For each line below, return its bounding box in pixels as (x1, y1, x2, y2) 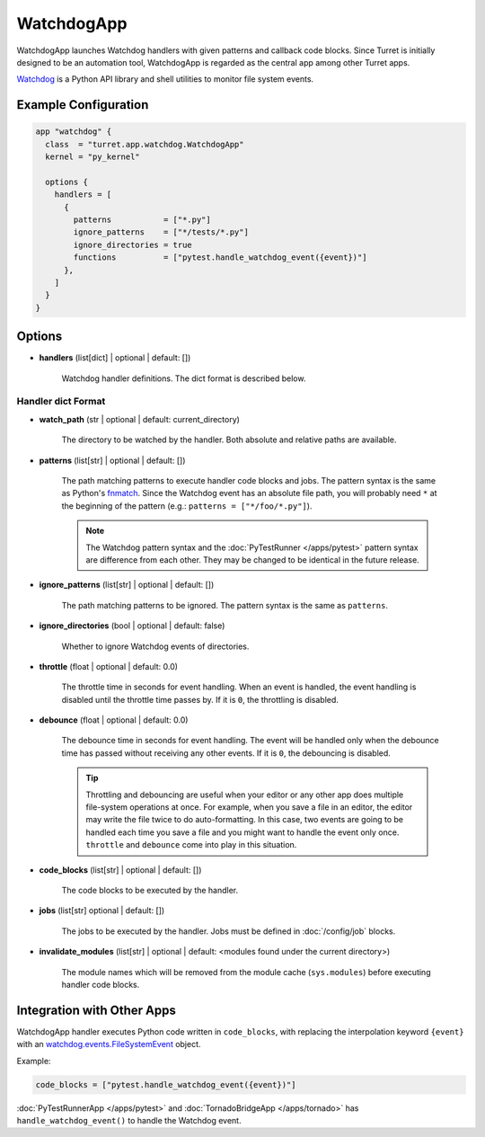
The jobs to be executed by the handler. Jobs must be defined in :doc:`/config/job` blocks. (61, 926, 396, 937)
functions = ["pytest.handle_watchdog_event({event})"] (73, 253, 367, 262)
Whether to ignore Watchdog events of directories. (61, 641, 250, 652)
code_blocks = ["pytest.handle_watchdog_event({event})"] (35, 1079, 296, 1089)
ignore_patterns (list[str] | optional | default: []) (39, 580, 215, 591)
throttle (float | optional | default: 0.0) (39, 661, 179, 671)
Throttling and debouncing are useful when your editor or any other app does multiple (85, 789, 404, 800)
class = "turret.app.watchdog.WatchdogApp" (45, 139, 244, 149)
